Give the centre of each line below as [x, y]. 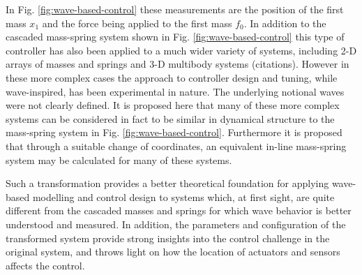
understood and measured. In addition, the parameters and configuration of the [176, 224]
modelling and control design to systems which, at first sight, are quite [183, 196]
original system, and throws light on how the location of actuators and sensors [173, 252]
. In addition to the [285, 23]
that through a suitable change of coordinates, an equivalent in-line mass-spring [176, 146]
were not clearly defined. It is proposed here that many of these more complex [173, 105]
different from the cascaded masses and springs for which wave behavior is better [179, 210]
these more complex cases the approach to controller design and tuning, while [172, 77]
